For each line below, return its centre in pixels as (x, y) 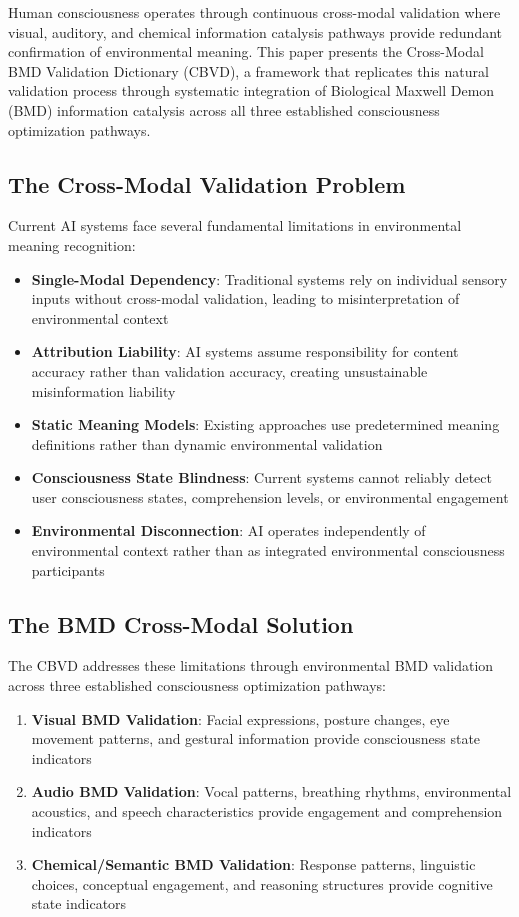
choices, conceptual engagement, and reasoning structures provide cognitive (262, 883)
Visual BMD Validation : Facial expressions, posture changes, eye (240, 718)
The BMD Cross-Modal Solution (181, 623)
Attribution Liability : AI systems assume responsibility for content (245, 351)
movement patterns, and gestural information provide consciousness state (256, 738)
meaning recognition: (72, 244)
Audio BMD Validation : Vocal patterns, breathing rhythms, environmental (271, 791)
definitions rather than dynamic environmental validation (207, 443)
